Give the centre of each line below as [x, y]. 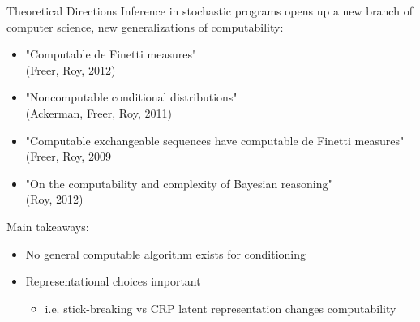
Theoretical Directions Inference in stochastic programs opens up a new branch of [210, 11]
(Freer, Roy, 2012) [71, 69]
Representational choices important [113, 281]
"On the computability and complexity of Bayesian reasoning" [179, 183]
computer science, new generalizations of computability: [145, 26]
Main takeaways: [48, 226]
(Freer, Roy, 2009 [68, 156]
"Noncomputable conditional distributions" [131, 97]
